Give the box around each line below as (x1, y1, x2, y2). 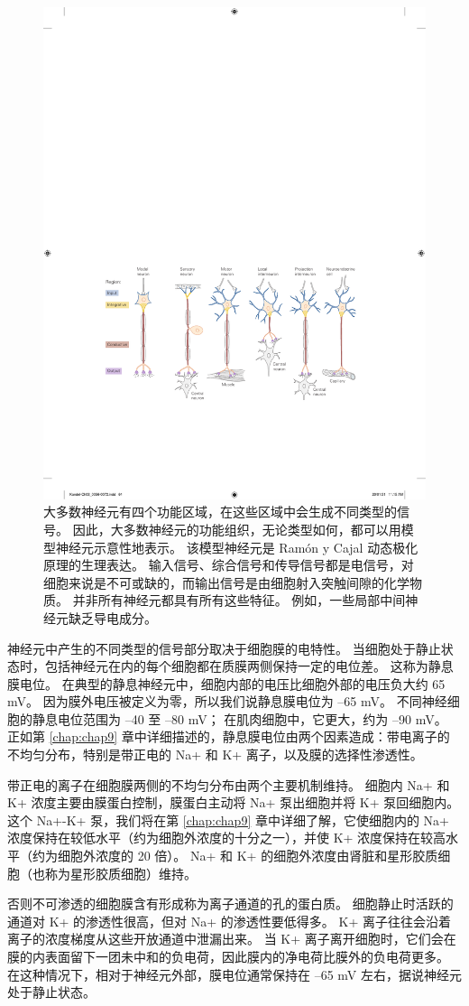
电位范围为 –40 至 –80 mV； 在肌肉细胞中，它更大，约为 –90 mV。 (57, 709, 447, 728)
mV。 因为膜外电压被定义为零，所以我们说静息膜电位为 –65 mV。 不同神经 (7, 692, 447, 711)
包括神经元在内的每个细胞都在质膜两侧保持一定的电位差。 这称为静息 (44, 657, 454, 675)
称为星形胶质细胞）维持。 (44, 863, 197, 882)
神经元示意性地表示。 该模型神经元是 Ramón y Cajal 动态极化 (55, 537, 418, 556)
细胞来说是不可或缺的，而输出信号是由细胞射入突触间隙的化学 (43, 573, 409, 591)
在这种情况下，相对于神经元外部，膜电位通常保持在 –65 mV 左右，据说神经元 (7, 964, 462, 983)
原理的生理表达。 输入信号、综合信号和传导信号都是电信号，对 (43, 555, 414, 574)
